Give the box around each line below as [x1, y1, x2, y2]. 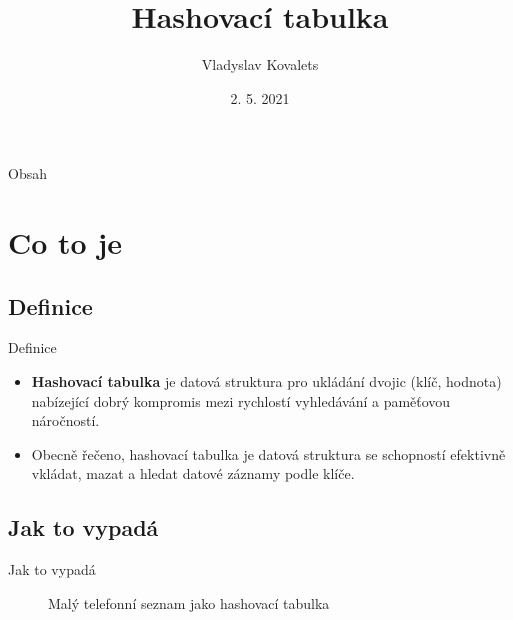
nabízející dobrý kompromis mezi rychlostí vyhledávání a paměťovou [31, 390, 451, 411]
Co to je [8, 222, 123, 263]
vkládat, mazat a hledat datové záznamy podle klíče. [31, 463, 355, 484]
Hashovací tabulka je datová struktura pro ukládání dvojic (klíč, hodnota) [31, 371, 502, 392]
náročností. [31, 410, 100, 431]
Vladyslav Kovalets [201, 54, 319, 75]
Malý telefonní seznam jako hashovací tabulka [48, 592, 330, 613]
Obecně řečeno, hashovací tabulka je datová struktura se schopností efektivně [31, 443, 506, 464]
